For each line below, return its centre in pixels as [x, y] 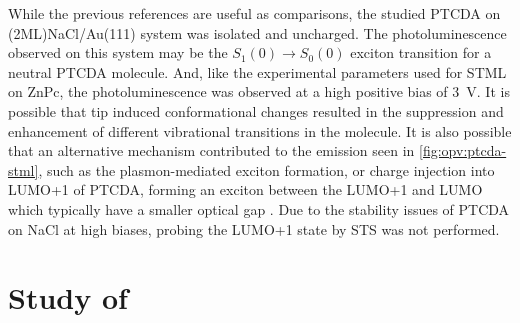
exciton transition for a [421, 52]
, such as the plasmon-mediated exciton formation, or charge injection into [266, 169]
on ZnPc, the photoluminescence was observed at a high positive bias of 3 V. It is [259, 91]
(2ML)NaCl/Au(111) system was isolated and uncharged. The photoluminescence [257, 32]
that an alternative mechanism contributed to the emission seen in [211, 150]
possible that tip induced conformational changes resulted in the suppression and [256, 110]
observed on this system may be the [118, 52]
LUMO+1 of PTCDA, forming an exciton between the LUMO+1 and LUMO [245, 189]
